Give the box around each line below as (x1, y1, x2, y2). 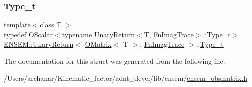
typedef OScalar (4, 29, 53, 39)
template (4, 19, 31, 30)
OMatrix (85, 39, 112, 49)
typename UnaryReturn (62, 29, 135, 39)
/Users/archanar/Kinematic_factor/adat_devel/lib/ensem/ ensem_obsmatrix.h (4, 72, 248, 83)
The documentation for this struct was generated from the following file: (4, 56, 225, 66)
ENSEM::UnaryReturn (4, 39, 74, 49)
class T (40, 19, 62, 30)
